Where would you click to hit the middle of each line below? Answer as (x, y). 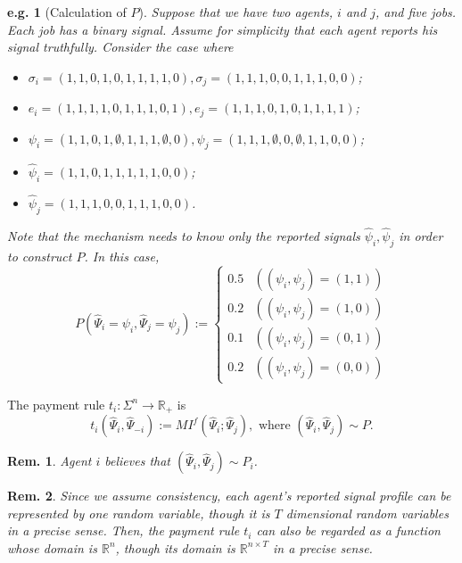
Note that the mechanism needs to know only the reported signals (184, 235)
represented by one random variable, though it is (139, 513)
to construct (40, 256)
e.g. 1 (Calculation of (67, 12)
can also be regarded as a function (348, 530)
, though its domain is (175, 547)
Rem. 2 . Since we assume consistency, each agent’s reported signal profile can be (229, 496)
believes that (137, 461)
